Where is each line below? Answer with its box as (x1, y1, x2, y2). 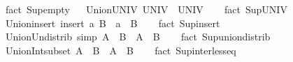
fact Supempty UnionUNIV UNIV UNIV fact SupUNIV (5, 2, 287, 16)
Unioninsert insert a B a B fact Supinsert (5, 15, 220, 30)
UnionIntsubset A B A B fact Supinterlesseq (5, 42, 236, 57)
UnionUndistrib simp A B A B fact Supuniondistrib (5, 29, 271, 44)
